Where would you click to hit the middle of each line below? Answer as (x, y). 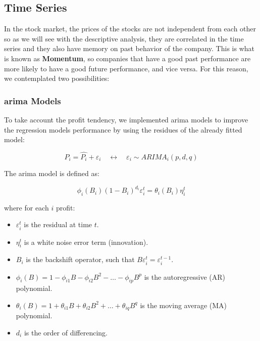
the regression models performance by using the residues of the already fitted (123, 129)
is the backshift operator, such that (80, 259)
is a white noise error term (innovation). (86, 242)
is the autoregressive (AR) (185, 276)
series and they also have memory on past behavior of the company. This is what (129, 48)
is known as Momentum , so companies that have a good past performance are (127, 58)
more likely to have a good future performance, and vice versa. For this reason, (126, 68)
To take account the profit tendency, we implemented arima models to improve (126, 119)
